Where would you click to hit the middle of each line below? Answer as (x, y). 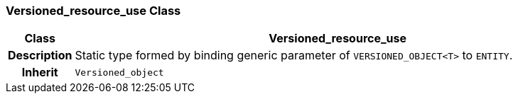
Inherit (40, 72)
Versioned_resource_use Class (93, 11)
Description (40, 56)
